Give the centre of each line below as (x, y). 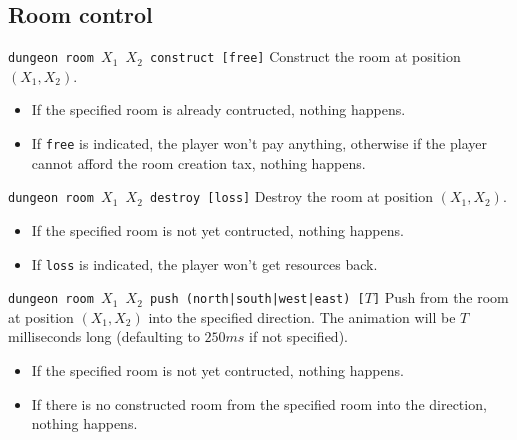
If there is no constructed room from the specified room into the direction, (259, 403)
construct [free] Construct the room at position (305, 56)
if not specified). (298, 336)
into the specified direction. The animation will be (302, 316)
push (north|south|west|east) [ (257, 299)
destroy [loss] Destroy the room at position (291, 196)
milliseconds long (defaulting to (104, 336)
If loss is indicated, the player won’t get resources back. (204, 263)
